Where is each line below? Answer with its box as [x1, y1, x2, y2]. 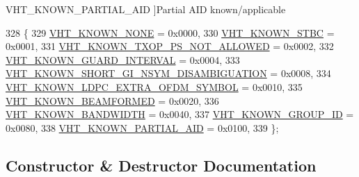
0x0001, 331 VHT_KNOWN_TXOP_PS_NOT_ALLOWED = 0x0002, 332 [6, 39, 334, 53]
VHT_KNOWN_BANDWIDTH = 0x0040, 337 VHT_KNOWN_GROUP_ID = [6, 107, 354, 121]
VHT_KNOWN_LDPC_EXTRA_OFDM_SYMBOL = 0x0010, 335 [6, 79, 303, 94]
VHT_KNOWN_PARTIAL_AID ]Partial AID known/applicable [6, 2, 286, 16]
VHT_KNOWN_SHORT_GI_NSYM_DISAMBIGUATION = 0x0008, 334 [6, 66, 331, 81]
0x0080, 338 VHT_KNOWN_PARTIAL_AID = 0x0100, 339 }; [6, 120, 279, 135]
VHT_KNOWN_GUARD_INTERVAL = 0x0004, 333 [6, 52, 240, 67]
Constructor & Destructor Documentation [6, 154, 317, 176]
